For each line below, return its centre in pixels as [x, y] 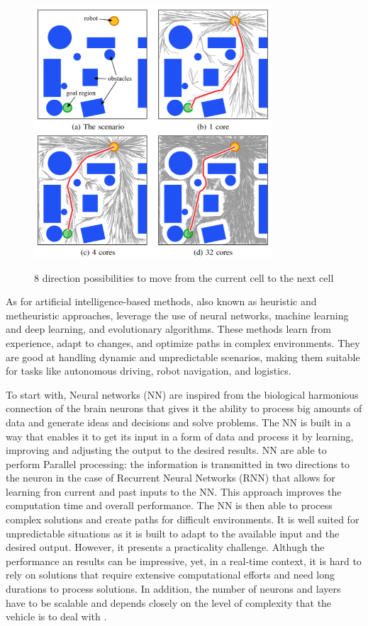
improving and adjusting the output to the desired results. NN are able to [166, 450]
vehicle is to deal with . [56, 616]
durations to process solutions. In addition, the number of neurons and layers [173, 589]
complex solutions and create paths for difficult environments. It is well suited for [183, 519]
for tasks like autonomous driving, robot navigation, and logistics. [149, 371]
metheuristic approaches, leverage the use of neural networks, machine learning [177, 315]
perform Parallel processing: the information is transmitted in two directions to [178, 463]
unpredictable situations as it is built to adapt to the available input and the [173, 533]
